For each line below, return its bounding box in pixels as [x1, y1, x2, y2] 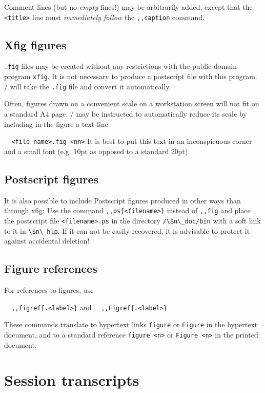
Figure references [4, 260, 97, 276]
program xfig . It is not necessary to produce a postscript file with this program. [4, 71, 257, 82]
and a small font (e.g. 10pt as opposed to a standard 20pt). [4, 145, 190, 156]
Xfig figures [4, 36, 67, 52]
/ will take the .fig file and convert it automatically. [4, 81, 171, 91]
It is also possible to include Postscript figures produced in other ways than [4, 195, 241, 205]
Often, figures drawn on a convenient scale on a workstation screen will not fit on [4, 98, 259, 109]
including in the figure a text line [4, 118, 108, 129]
